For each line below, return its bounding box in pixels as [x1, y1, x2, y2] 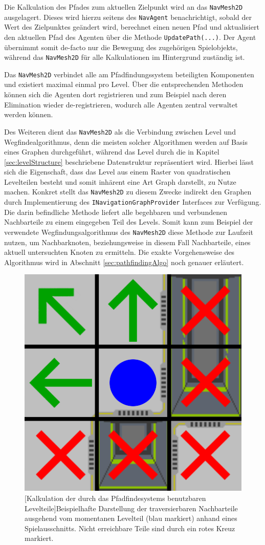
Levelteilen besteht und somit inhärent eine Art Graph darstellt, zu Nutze [4, 176, 236, 187]
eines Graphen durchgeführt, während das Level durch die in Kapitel [4, 146, 219, 157]
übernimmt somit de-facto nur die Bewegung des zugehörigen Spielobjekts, [4, 41, 238, 52]
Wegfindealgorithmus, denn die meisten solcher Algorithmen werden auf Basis [4, 136, 248, 147]
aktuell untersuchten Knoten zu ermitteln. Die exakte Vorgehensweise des [4, 247, 235, 257]
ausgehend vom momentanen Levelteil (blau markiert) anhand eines [25, 513, 237, 524]
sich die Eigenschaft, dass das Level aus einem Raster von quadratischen [4, 166, 231, 177]
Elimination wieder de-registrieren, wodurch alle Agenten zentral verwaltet [4, 99, 238, 110]
